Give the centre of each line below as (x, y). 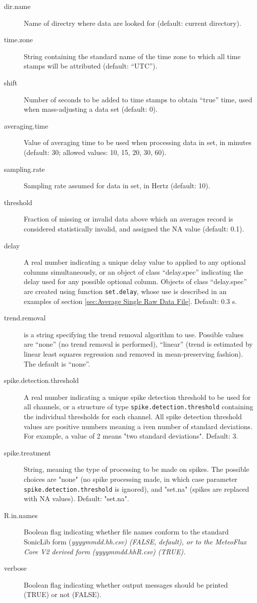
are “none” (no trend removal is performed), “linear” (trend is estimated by (138, 344)
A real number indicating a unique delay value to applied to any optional (135, 262)
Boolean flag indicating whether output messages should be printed (126, 584)
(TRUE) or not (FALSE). (63, 594)
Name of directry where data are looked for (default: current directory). (133, 23)
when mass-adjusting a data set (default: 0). (91, 109)
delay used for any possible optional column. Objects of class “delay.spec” (135, 281)
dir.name (17, 6)
